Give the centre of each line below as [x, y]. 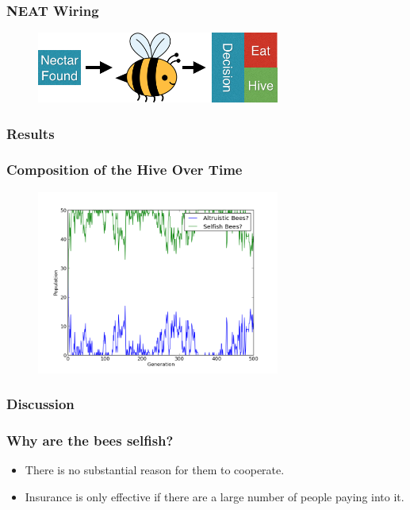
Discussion [40, 404]
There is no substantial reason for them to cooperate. [155, 470]
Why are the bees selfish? [90, 440]
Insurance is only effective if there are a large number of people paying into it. [215, 496]
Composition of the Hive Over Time [125, 170]
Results [31, 133]
